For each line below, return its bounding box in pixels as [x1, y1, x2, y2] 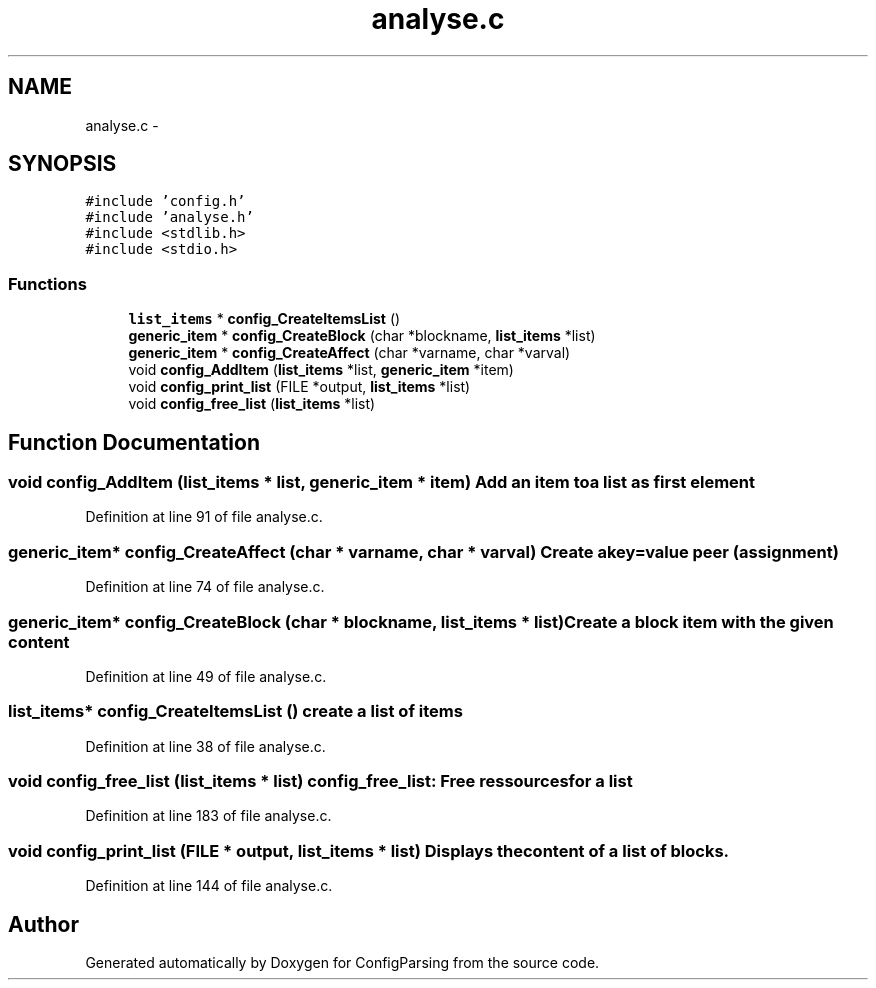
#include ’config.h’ [85, 193, 246, 210]
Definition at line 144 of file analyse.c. [85, 877, 333, 895]
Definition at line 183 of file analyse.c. [85, 807, 332, 825]
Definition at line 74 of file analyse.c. [85, 578, 325, 596]
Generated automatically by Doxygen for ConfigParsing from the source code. [85, 954, 600, 971]
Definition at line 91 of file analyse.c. [85, 508, 323, 526]
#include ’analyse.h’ [85, 209, 254, 226]
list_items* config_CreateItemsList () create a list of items [8, 701, 463, 722]
